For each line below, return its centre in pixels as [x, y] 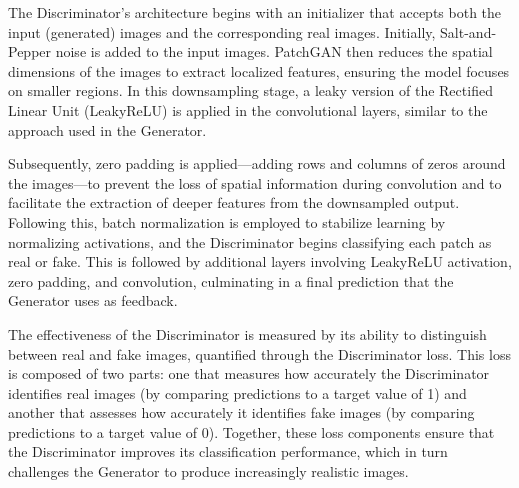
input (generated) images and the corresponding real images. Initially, [222, 31]
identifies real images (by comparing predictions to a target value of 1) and [237, 392]
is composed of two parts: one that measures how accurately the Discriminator [249, 373]
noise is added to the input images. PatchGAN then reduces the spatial [274, 51]
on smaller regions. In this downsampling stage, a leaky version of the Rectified [250, 90]
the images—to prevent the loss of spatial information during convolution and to [255, 182]
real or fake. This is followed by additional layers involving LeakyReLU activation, [260, 261]
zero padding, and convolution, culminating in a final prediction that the [231, 280]
